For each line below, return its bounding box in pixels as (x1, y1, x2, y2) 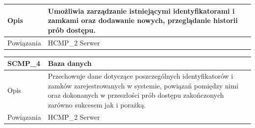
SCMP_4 (7, 58, 41, 68)
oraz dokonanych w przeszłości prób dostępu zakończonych (48, 90, 224, 100)
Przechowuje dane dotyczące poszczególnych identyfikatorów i (48, 70, 233, 81)
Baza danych (48, 58, 92, 68)
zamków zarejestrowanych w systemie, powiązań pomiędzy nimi (48, 80, 239, 90)
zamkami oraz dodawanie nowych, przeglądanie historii (48, 15, 238, 25)
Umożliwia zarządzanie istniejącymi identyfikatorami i (48, 5, 235, 16)
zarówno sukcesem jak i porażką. (48, 99, 146, 109)
